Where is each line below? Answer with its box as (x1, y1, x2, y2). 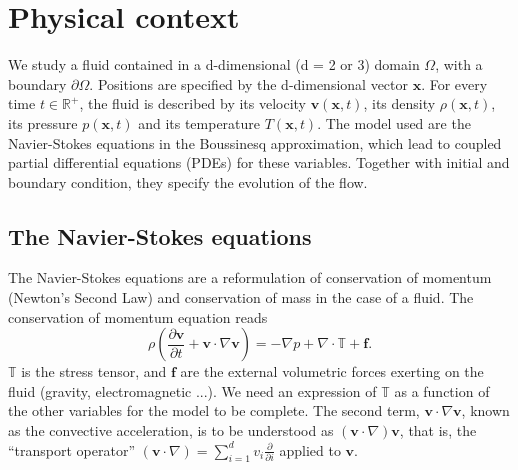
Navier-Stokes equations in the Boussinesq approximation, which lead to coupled (8, 132, 502, 153)
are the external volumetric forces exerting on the (180, 361, 484, 382)
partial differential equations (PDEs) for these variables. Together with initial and (8, 152, 510, 173)
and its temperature (138, 112, 261, 133)
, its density (363, 93, 436, 114)
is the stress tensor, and (21, 361, 167, 382)
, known (461, 400, 510, 421)
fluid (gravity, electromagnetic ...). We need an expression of (8, 380, 377, 401)
